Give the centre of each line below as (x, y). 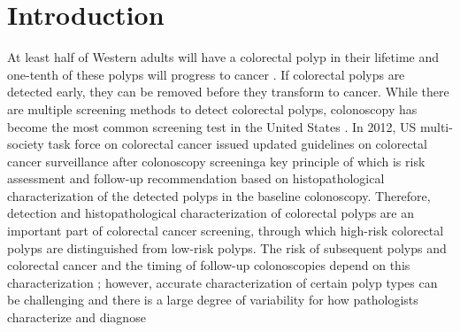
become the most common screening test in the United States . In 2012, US (212, 126)
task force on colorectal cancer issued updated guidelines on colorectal (238, 144)
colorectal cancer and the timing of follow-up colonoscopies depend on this (209, 265)
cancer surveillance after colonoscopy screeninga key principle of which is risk (216, 161)
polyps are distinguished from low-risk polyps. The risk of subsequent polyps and (227, 247)
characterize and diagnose (77, 317)
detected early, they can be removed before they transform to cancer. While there (228, 92)
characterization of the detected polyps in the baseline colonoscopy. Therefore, (219, 195)
